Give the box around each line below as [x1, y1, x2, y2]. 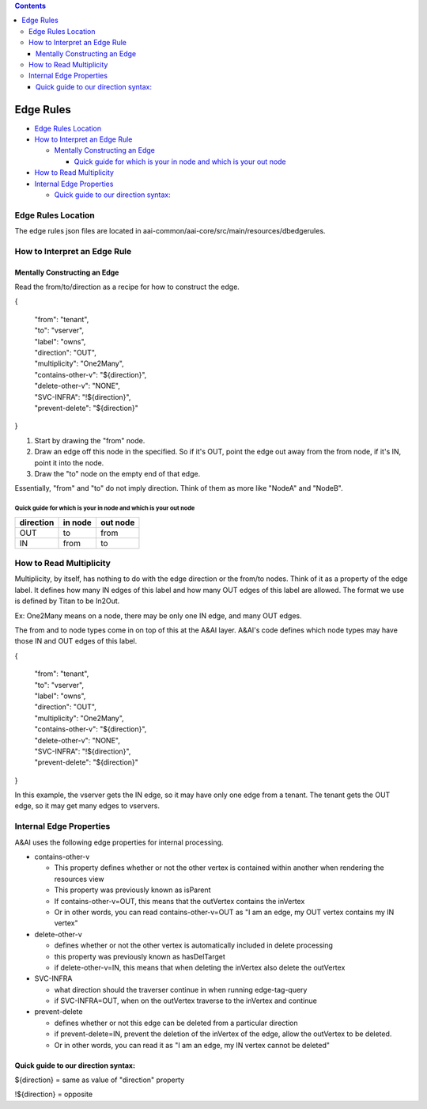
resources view [54, 874, 104, 883]
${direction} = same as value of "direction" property [14, 1075, 185, 1084]
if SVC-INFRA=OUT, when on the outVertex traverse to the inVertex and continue [54, 996, 318, 1005]
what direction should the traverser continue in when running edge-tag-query [54, 985, 308, 994]
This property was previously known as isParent [54, 885, 211, 894]
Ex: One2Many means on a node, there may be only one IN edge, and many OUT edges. [14, 610, 302, 621]
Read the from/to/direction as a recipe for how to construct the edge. [14, 282, 240, 292]
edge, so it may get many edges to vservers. [14, 801, 161, 811]
